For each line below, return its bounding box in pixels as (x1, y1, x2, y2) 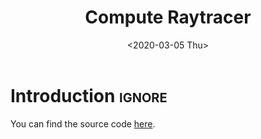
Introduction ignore (10, 84, 168, 107)
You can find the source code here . (10, 117, 156, 130)
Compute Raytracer (84, 6, 252, 29)
